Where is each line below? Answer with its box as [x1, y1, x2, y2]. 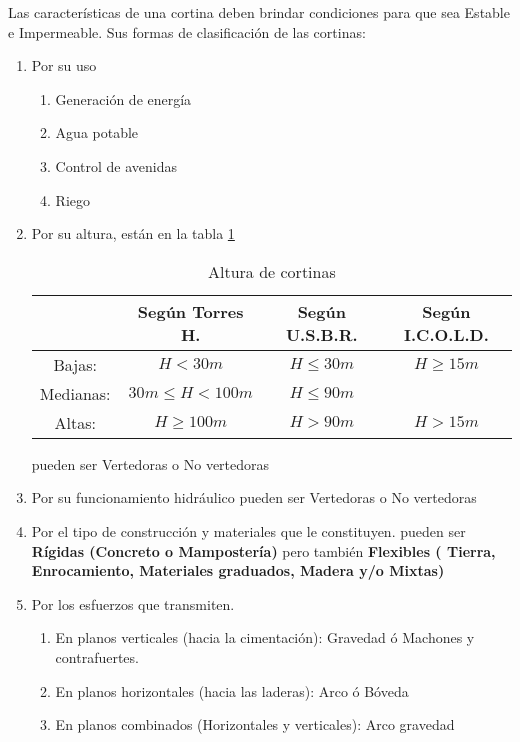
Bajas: [53, 352, 97, 376]
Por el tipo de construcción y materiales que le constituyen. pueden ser [31, 520, 466, 541]
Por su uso [31, 55, 97, 76]
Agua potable [55, 122, 139, 143]
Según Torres [137, 299, 244, 323]
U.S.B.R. [285, 322, 358, 346]
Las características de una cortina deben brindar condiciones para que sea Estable [8, 2, 510, 22]
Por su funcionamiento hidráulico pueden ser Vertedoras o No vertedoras [31, 487, 477, 508]
